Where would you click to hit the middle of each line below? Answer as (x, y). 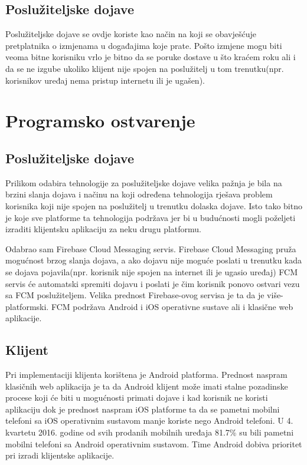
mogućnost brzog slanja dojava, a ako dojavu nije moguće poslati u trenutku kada (154, 260)
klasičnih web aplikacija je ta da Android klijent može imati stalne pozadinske (147, 386)
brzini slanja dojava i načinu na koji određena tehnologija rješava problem (139, 194)
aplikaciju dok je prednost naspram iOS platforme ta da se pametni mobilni (143, 409)
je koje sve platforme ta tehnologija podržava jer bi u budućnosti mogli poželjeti (151, 217)
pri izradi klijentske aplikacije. (60, 455)
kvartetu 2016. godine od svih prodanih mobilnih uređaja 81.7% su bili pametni (150, 432)
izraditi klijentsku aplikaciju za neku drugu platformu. (103, 229)
